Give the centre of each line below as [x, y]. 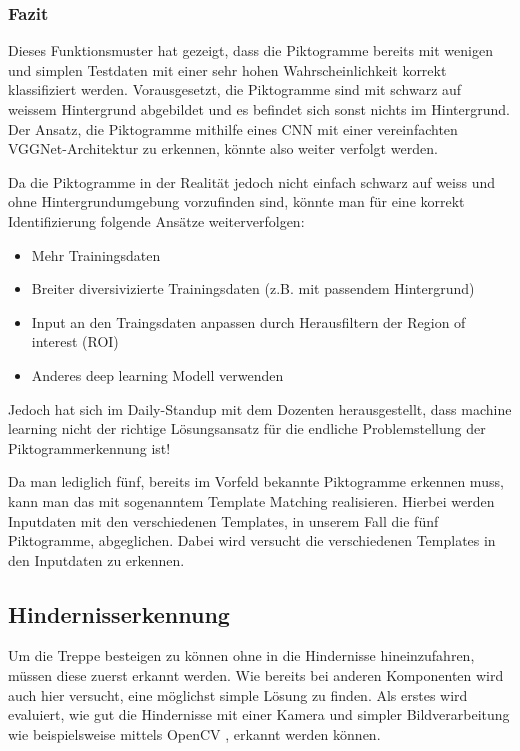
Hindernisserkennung [119, 613]
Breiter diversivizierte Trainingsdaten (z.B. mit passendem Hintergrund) [253, 288]
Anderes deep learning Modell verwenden [157, 374]
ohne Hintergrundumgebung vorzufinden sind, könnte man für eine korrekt [236, 201]
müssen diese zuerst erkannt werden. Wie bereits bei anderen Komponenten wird [256, 675]
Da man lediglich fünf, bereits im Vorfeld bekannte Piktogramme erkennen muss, [256, 481]
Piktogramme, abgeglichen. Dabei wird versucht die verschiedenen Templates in [252, 540]
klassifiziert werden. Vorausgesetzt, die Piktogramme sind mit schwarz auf [235, 89]
